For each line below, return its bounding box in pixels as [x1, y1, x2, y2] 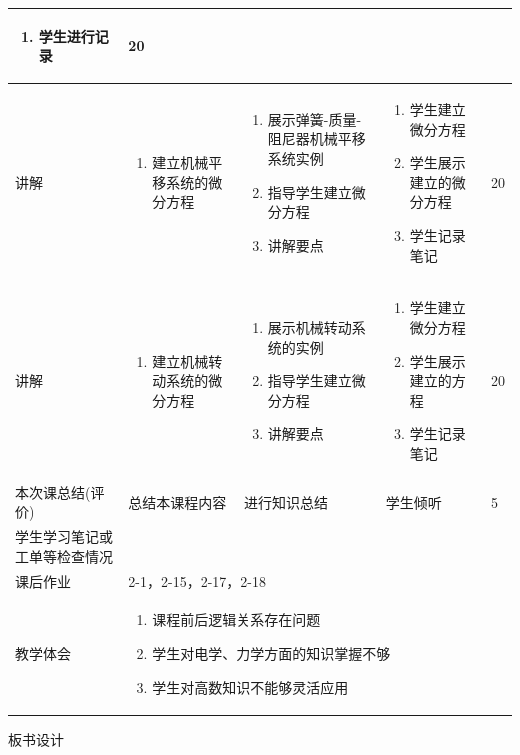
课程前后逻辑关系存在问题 [152, 609, 321, 630]
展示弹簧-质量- [267, 108, 362, 129]
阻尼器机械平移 [267, 128, 366, 149]
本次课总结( [15, 481, 91, 502]
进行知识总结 [243, 491, 328, 512]
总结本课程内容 [128, 491, 227, 512]
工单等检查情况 [15, 545, 113, 566]
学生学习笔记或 [15, 526, 113, 547]
